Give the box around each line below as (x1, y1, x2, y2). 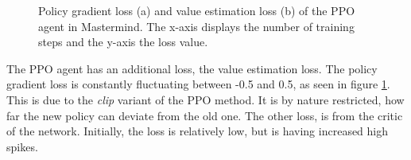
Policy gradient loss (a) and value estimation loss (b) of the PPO (38, 2, 355, 18)
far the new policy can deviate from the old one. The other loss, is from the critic (6, 107, 403, 123)
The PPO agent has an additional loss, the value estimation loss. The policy (6, 60, 378, 76)
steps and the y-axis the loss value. (38, 33, 208, 50)
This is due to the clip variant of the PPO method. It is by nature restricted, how (6, 91, 405, 107)
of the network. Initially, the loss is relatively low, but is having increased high (6, 123, 389, 139)
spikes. (6, 138, 38, 154)
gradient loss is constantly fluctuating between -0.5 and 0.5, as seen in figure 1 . (6, 76, 390, 92)
